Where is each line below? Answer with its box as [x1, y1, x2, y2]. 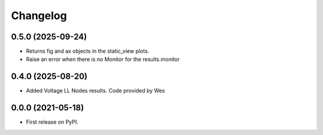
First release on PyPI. [26, 118, 79, 125]
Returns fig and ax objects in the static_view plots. [26, 48, 150, 55]
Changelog [11, 9, 67, 22]
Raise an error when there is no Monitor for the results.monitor [26, 56, 180, 63]
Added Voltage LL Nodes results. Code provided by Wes [26, 87, 165, 94]
